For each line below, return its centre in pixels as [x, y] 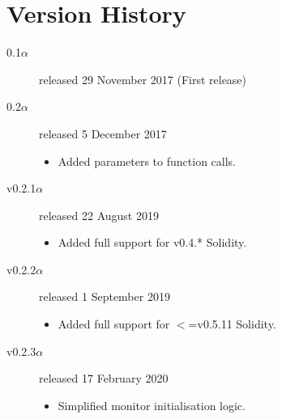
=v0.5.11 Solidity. [232, 324]
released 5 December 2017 [103, 133]
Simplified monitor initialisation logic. [152, 405]
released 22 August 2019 [99, 215]
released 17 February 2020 [104, 378]
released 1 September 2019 [105, 296]
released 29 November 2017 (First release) [143, 79]
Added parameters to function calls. [147, 161]
